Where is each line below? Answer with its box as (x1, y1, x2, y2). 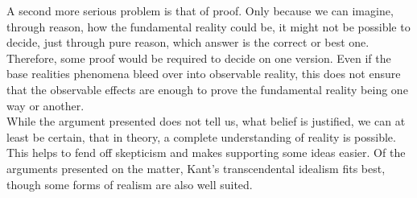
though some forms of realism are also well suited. (6, 175, 253, 192)
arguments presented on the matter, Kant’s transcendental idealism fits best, (6, 159, 386, 176)
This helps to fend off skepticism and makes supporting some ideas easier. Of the (6, 144, 406, 161)
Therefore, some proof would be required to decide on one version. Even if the (6, 49, 391, 66)
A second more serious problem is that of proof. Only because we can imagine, (6, 2, 394, 19)
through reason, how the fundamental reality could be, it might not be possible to (6, 18, 411, 35)
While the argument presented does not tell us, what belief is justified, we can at (6, 113, 406, 130)
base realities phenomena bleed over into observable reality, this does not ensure (6, 65, 401, 82)
